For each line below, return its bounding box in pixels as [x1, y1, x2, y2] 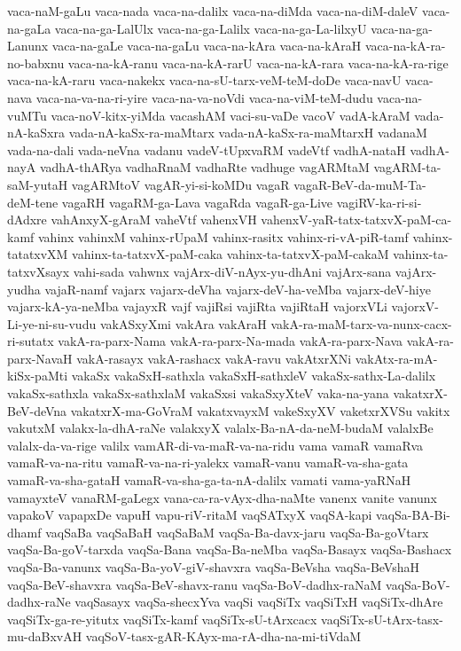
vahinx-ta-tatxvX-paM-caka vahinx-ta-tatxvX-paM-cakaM [72, 245, 389, 263]
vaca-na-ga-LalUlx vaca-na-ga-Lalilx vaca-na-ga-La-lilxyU [54, 19, 367, 37]
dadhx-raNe [7, 592, 71, 611]
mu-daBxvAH [7, 627, 82, 646]
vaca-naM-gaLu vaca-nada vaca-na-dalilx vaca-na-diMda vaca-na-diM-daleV [7, 2, 418, 20]
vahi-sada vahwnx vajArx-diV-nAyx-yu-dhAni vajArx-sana [73, 262, 392, 280]
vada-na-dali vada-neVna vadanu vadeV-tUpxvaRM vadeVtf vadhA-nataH [7, 140, 406, 159]
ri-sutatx [7, 332, 54, 350]
